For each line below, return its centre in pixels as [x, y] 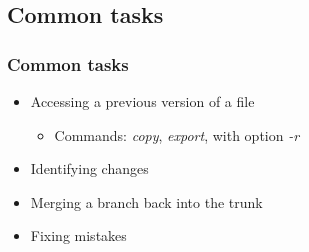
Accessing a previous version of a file [142, 101]
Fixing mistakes [78, 235]
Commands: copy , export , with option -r [177, 134]
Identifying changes [89, 168]
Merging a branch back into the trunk [146, 201]
